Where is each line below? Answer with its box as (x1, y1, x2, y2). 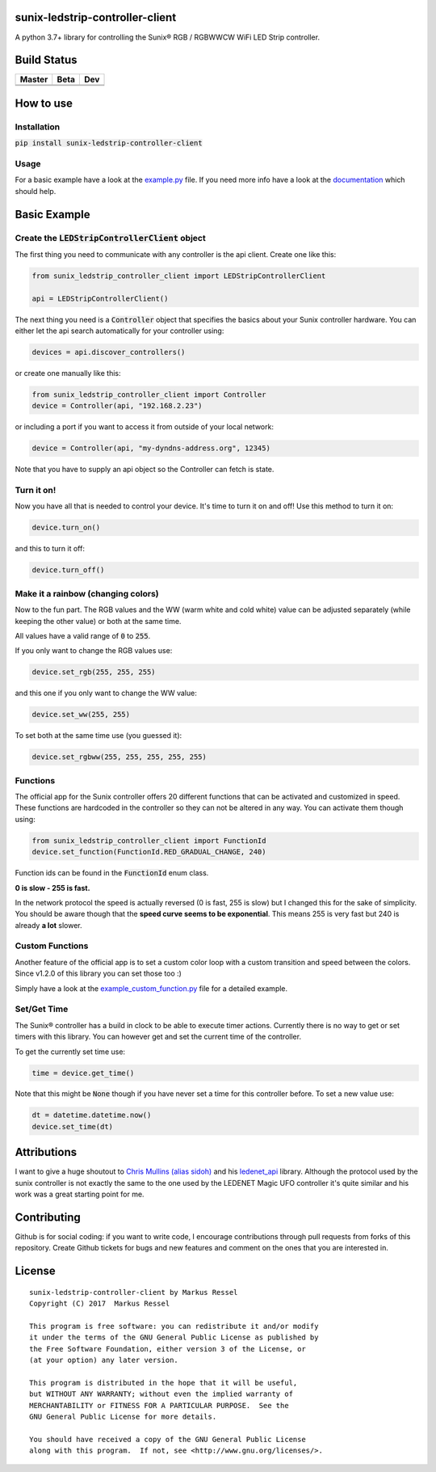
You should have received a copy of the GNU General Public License (29, 1435, 306, 1444)
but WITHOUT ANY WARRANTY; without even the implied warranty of (29, 1390, 294, 1398)
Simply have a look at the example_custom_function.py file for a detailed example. (15, 983, 288, 993)
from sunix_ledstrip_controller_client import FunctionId (31, 836, 266, 845)
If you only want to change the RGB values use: (15, 646, 173, 656)
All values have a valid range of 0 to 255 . (15, 631, 151, 640)
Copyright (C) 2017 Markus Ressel (29, 1299, 170, 1309)
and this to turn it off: (15, 544, 85, 554)
